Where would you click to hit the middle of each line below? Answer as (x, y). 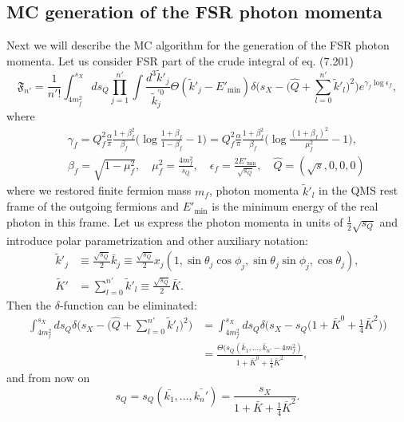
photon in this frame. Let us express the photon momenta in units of (175, 221)
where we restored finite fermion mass (99, 190)
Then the (29, 304)
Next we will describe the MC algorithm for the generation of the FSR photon (198, 45)
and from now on (48, 378)
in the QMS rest (358, 190)
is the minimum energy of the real (295, 206)
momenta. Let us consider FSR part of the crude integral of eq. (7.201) (180, 60)
